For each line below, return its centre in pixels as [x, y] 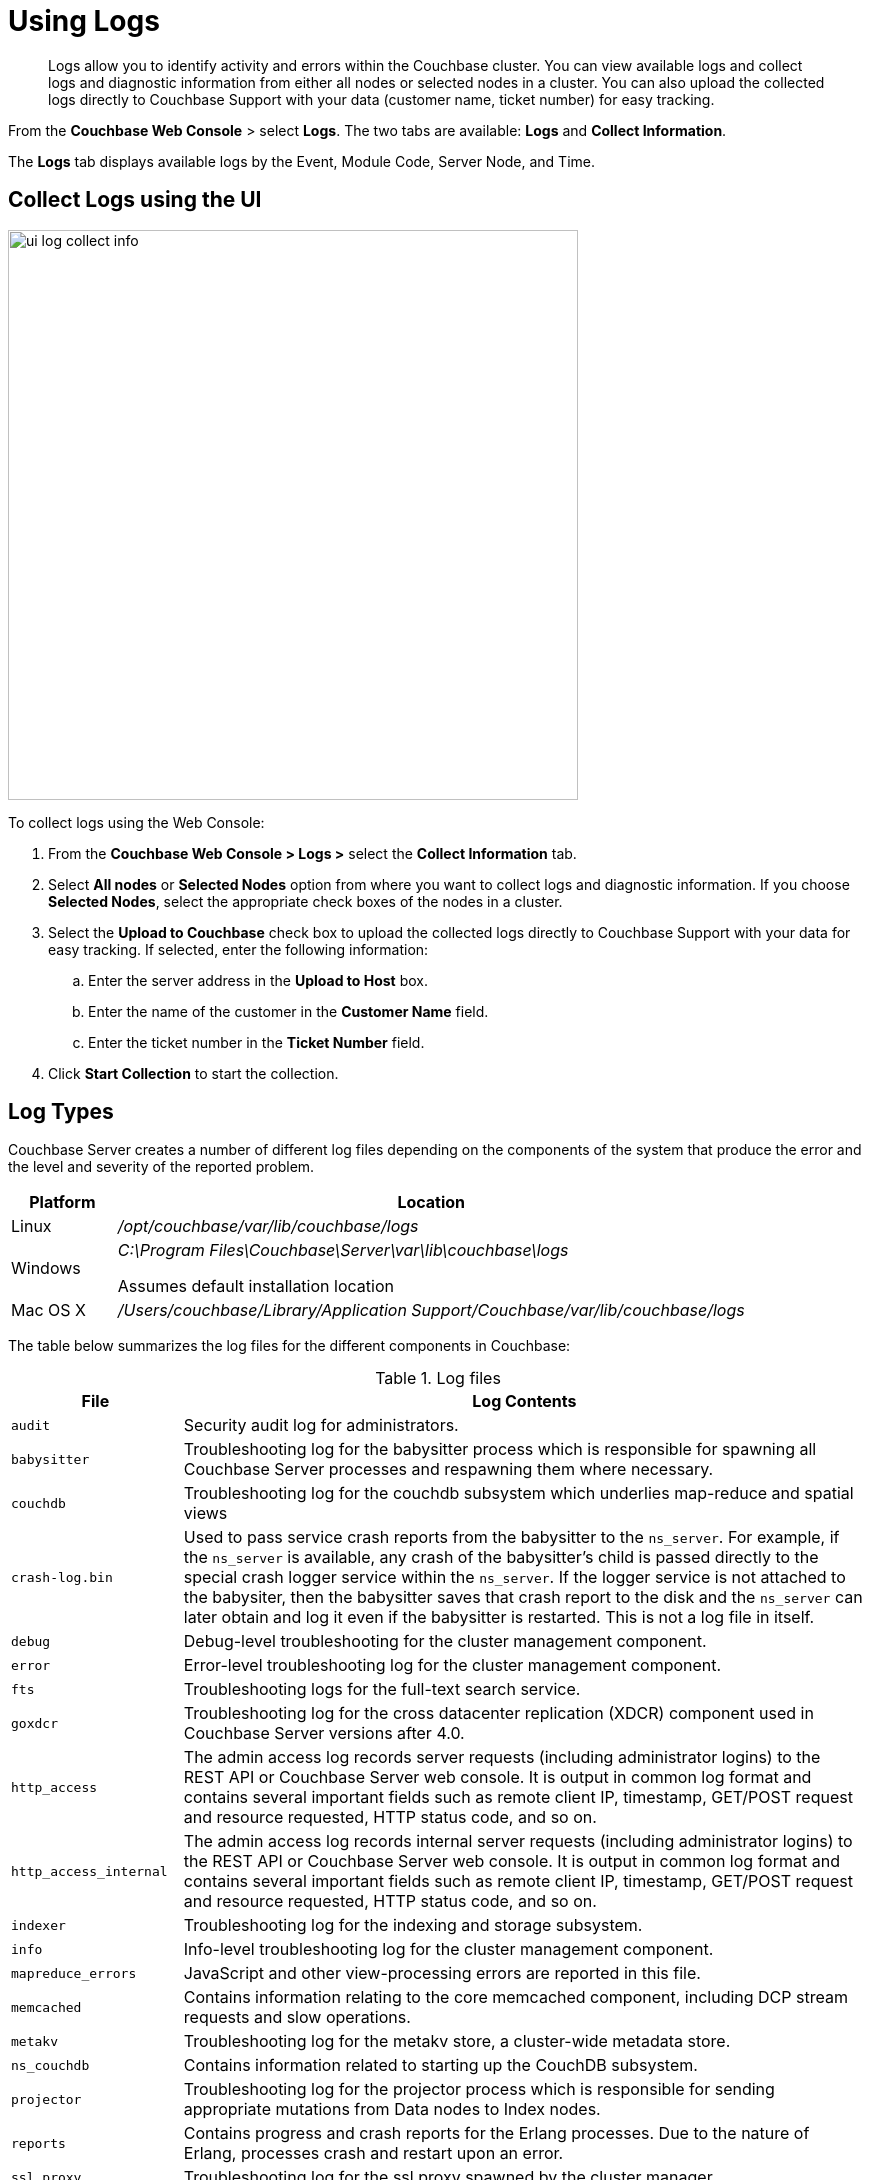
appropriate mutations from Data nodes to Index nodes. [392, 2109]
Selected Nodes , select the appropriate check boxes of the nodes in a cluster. [305, 901]
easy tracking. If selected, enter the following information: [238, 949]
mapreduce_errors [74, 1973]
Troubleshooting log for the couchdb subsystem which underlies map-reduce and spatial [518, 1493]
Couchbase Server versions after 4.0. [324, 1733]
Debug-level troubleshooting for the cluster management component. [445, 1641]
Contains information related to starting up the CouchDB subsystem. [440, 2065]
